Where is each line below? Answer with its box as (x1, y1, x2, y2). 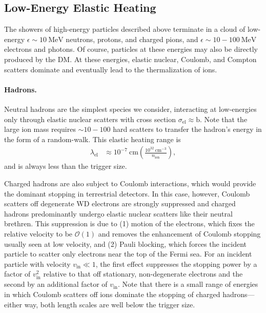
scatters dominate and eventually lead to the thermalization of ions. (4, 64, 217, 74)
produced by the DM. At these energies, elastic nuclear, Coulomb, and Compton (4, 53, 257, 64)
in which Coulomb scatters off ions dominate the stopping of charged (4, 289, 220, 300)
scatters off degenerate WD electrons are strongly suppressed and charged (4, 198, 236, 209)
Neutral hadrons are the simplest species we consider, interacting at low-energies (4, 103, 257, 114)
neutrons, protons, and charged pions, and (66, 33, 198, 44)
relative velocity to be (4, 228, 73, 239)
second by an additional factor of (4, 279, 108, 289)
